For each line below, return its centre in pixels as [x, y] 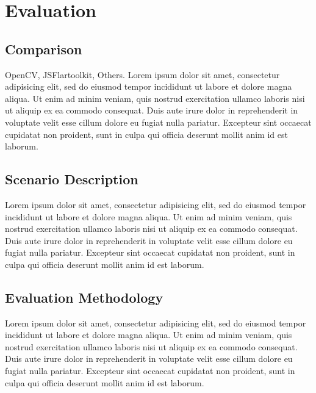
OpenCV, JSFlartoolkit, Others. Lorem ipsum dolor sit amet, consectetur [142, 74]
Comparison [44, 49]
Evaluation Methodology [84, 297]
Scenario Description [72, 179]
